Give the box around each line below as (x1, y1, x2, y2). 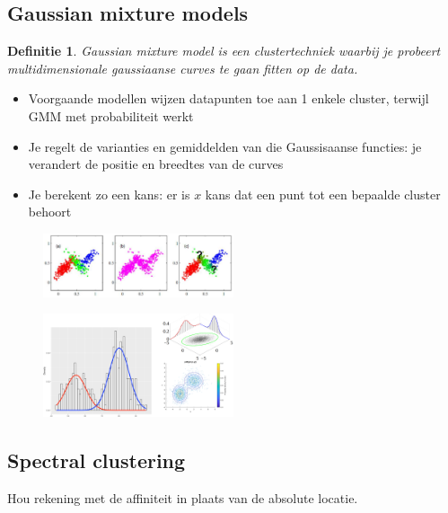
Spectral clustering (7, 447, 186, 474)
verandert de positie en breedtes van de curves (28, 155, 284, 173)
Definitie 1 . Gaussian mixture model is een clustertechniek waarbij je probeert (7, 41, 441, 60)
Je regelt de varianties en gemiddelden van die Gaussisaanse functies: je (28, 137, 422, 155)
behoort (28, 202, 72, 221)
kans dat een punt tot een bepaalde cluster (205, 184, 441, 203)
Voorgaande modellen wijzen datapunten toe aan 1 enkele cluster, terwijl (28, 89, 429, 108)
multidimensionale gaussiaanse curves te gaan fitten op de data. (7, 58, 358, 77)
